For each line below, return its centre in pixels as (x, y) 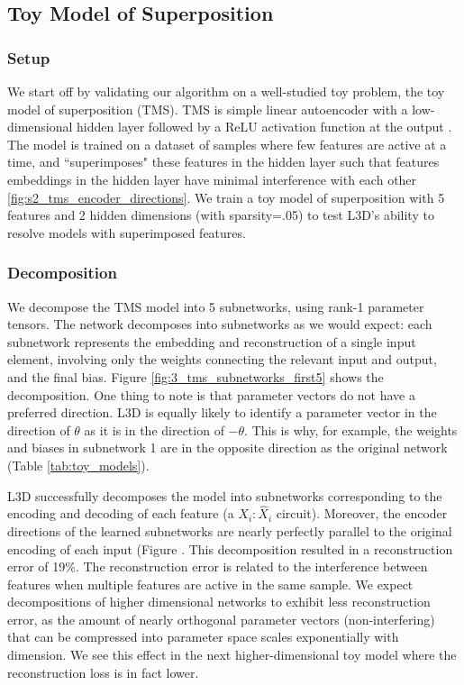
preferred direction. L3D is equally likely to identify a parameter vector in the (222, 412)
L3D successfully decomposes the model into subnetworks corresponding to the (225, 495)
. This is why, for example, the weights (351, 429)
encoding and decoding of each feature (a (121, 513)
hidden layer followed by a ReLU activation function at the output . (264, 127)
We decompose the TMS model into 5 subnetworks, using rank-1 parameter (216, 306)
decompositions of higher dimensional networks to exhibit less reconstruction (219, 602)
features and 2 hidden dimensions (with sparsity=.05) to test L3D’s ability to (221, 215)
